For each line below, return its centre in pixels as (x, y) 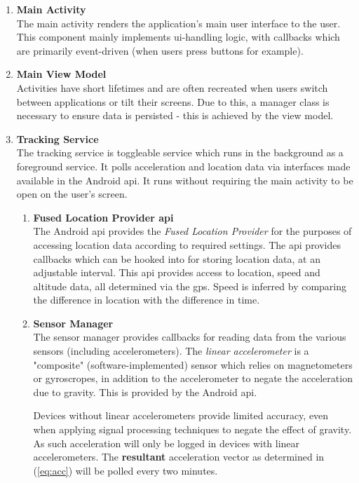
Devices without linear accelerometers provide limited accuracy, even (181, 415)
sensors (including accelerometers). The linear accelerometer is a (171, 351)
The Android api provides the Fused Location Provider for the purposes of (192, 231)
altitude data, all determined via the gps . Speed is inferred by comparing (190, 286)
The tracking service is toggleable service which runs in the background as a (180, 152)
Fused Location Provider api (103, 217)
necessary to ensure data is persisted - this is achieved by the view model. (175, 115)
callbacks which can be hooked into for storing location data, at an (177, 258)
